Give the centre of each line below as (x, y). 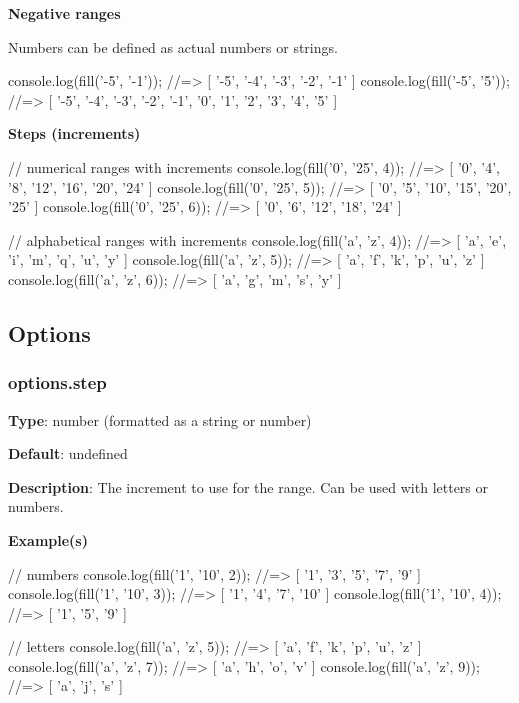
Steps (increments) (74, 133)
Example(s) (48, 539)
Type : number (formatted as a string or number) (160, 419)
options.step (57, 382)
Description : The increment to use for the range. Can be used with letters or (248, 486)
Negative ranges (64, 13)
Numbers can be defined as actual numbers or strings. (173, 46)
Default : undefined (68, 453)
